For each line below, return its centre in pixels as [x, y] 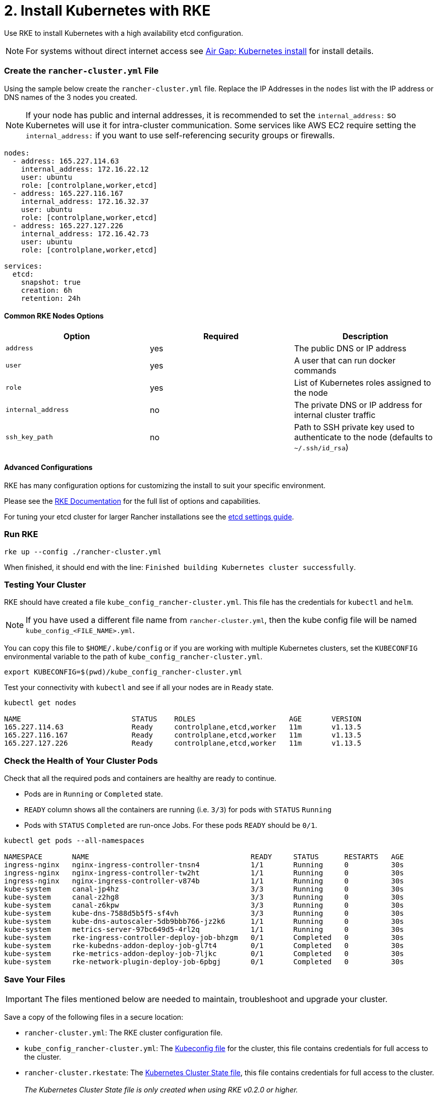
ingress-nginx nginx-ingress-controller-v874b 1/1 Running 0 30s [204, 881]
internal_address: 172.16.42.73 [85, 233]
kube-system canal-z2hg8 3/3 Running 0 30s [204, 897]
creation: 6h [46, 290]
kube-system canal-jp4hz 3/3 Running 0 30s [204, 889]
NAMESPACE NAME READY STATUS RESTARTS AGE [204, 857]
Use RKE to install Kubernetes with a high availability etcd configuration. [124, 33]
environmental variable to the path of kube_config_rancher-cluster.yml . [133, 657]
